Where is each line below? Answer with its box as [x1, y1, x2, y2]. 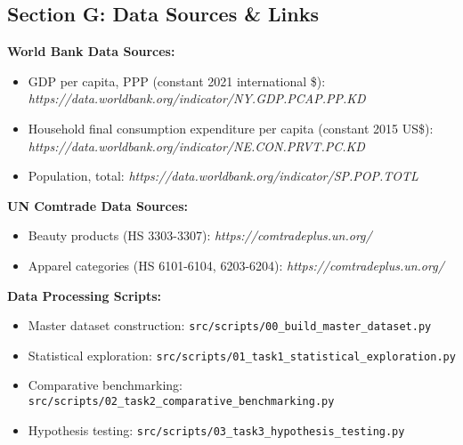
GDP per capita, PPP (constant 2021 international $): [28, 71, 326, 90]
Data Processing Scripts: [7, 286, 162, 304]
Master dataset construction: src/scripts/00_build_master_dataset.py [28, 316, 432, 335]
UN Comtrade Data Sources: [7, 196, 188, 214]
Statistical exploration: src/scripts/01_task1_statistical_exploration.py [28, 345, 456, 364]
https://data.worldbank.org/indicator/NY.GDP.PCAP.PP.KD [28, 89, 366, 108]
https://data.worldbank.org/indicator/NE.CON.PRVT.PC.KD [28, 136, 365, 155]
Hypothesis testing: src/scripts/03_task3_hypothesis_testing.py [28, 420, 405, 439]
